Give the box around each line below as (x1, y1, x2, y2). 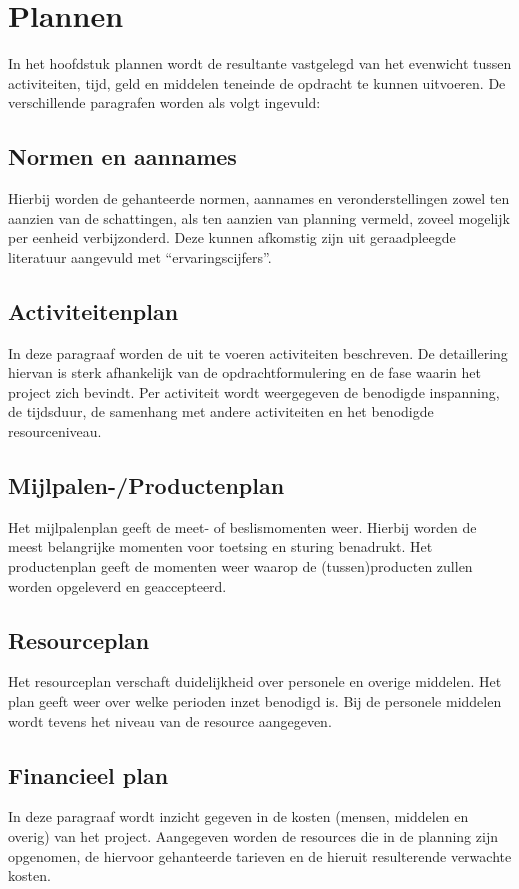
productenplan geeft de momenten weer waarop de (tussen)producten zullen (8, 556, 473, 577)
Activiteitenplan (8, 295, 179, 326)
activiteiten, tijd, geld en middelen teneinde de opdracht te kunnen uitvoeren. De (8, 72, 506, 93)
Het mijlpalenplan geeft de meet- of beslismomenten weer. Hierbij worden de (8, 516, 477, 537)
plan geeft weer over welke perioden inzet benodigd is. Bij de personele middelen (8, 691, 502, 712)
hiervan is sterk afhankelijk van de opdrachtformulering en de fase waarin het (8, 362, 481, 383)
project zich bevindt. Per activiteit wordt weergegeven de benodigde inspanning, (8, 381, 500, 402)
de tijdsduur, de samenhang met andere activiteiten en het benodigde (8, 401, 434, 422)
